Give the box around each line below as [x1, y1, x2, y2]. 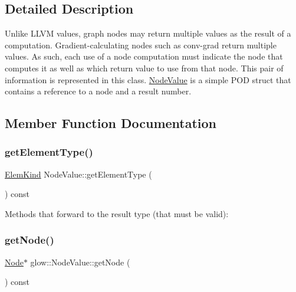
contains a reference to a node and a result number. [5, 85, 192, 97]
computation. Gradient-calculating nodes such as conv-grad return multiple [5, 38, 277, 51]
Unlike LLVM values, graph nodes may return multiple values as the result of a [5, 27, 291, 40]
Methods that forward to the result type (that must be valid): [5, 207, 229, 219]
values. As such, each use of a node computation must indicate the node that [5, 50, 283, 63]
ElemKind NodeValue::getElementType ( [5, 168, 152, 180]
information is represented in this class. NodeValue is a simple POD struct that [5, 73, 291, 86]
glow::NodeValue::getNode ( [30, 255, 130, 268]
